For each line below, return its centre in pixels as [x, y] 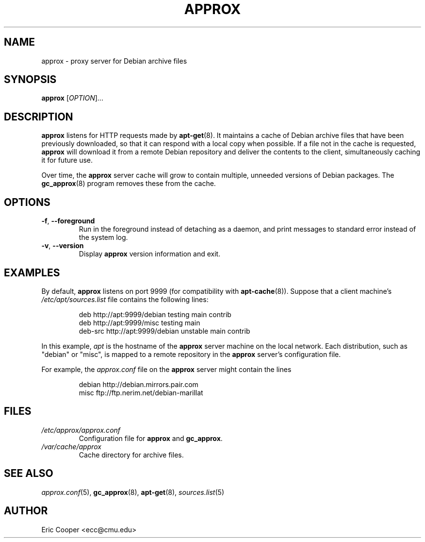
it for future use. [67, 160]
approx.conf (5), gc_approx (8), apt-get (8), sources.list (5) [133, 492]
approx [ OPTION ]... [72, 98]
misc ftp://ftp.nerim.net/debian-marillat [141, 392]
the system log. [103, 237]
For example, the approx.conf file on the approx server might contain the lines [166, 369]
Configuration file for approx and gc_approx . [151, 438]
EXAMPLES [32, 272]
